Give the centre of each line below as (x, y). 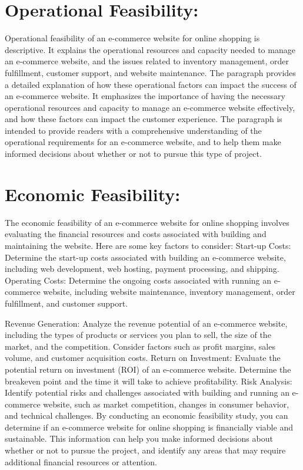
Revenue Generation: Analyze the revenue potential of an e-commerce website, (146, 323)
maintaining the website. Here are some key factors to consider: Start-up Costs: (148, 245)
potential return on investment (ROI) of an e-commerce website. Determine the (148, 369)
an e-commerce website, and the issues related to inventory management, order (147, 61)
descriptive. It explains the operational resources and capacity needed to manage (150, 49)
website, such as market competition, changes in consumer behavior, (166, 404)
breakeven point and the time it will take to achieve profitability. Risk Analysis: (149, 381)
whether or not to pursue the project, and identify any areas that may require (145, 450)
